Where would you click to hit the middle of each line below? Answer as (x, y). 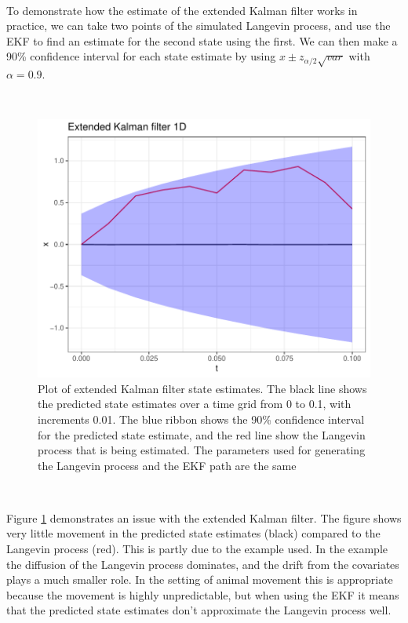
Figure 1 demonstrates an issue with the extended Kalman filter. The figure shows (204, 517)
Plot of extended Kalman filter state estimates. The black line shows (202, 388)
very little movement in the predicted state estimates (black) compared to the (193, 533)
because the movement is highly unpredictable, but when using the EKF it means (203, 594)
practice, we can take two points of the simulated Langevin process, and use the (199, 26)
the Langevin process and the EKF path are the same (167, 465)
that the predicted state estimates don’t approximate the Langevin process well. (199, 610)
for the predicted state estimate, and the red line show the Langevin (202, 434)
